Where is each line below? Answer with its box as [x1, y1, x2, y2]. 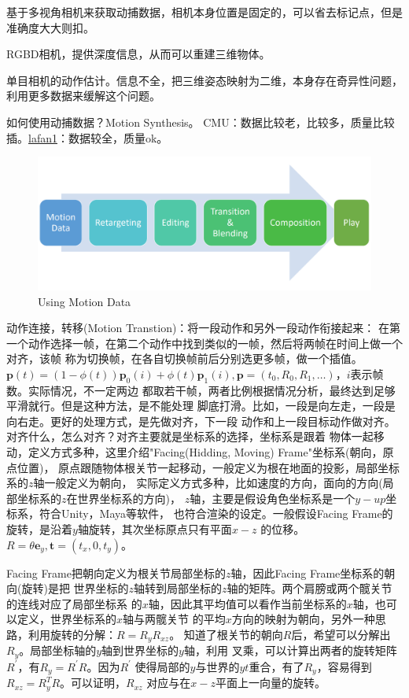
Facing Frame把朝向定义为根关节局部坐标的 [6, 564, 226, 581]
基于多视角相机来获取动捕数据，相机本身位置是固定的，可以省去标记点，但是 [6, 4, 403, 20]
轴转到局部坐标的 [134, 580, 223, 596]
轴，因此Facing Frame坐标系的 [230, 564, 385, 581]
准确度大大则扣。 [6, 19, 94, 35]
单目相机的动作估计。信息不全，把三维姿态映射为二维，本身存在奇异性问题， [6, 72, 403, 88]
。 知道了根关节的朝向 [169, 626, 283, 642]
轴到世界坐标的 [101, 642, 179, 659]
